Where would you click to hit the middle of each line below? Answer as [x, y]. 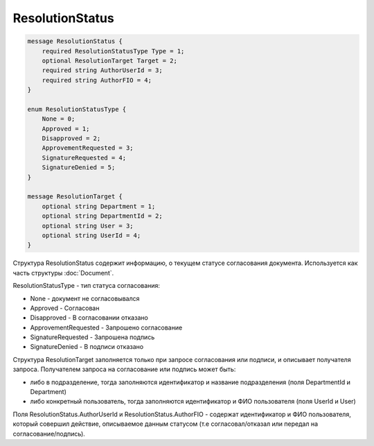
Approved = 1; [66, 129]
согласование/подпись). [49, 434]
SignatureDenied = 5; [79, 168]
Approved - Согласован [65, 308]
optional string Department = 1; [99, 206]
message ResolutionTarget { [75, 197]
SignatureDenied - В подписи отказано [87, 347]
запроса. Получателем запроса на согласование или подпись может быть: [124, 369]
